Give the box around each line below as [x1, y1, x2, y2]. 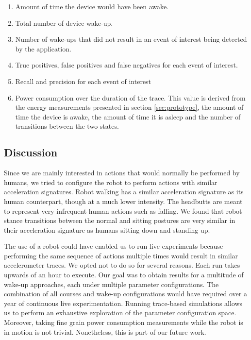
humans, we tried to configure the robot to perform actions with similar [4, 177, 218, 187]
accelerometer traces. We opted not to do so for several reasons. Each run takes [4, 260, 240, 270]
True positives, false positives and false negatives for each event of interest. [15, 60, 238, 70]
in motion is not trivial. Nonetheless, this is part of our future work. [4, 326, 206, 337]
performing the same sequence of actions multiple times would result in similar [4, 250, 238, 260]
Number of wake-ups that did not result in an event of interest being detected [15, 34, 247, 44]
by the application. [15, 43, 71, 53]
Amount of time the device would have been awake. [15, 1, 169, 11]
